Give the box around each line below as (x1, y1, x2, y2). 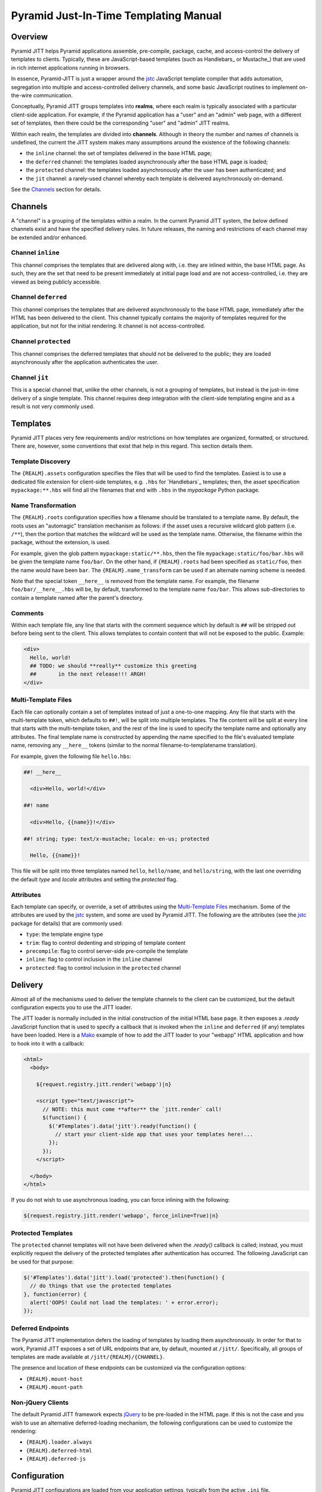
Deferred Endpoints (11, 1324, 69, 1332)
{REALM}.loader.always (26, 1439, 92, 1445)
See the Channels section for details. (11, 186, 101, 193)
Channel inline (11, 248, 60, 257)
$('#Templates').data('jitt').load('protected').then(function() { (23, 1274, 225, 1281)
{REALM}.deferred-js (26, 1456, 86, 1462)
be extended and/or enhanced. (11, 233, 88, 241)
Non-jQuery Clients (11, 1398, 69, 1407)
